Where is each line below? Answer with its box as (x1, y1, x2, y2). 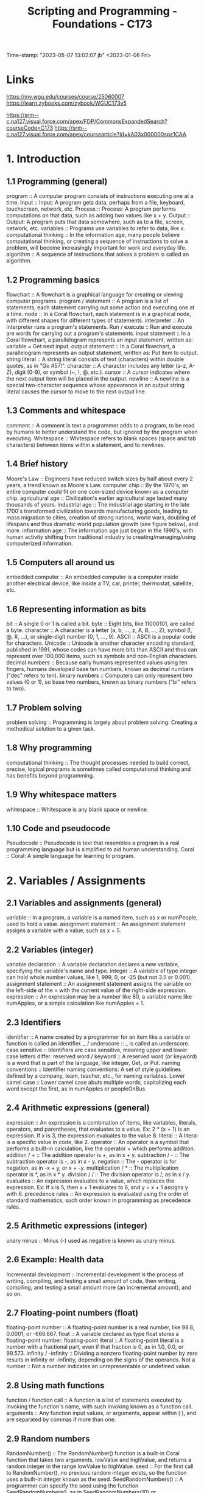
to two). (6, 685, 26, 692)
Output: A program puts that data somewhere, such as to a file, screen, (6, 218, 185, 226)
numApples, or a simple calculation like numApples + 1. (6, 1000, 145, 1007)
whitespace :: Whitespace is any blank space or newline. (6, 806, 149, 813)
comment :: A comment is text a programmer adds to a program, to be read (6, 421, 195, 429)
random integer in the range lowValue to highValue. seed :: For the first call (6, 1463, 194, 1470)
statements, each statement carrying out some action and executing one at (6, 303, 195, 311)
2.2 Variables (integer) (6, 944, 94, 955)
